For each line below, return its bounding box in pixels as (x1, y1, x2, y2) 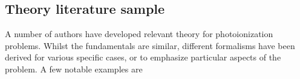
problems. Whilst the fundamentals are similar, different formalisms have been (5, 39, 295, 51)
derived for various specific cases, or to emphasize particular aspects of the (5, 51, 281, 63)
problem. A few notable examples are (5, 62, 143, 75)
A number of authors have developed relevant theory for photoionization (5, 28, 273, 40)
